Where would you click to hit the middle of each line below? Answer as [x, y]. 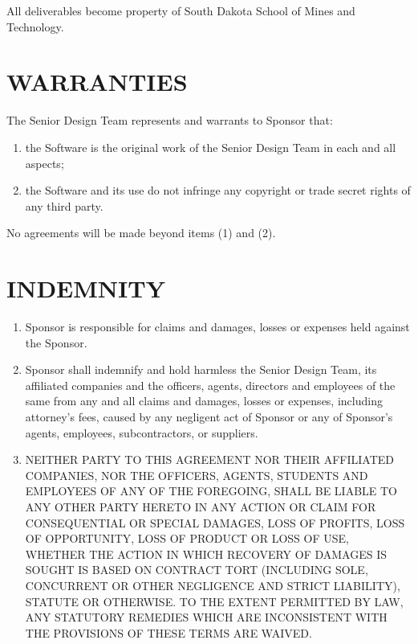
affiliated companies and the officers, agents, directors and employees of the [210, 385]
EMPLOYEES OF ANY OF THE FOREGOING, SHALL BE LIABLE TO [211, 491]
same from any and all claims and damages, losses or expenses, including [204, 401]
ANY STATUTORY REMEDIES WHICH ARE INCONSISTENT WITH [206, 617]
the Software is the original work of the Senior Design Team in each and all [211, 147]
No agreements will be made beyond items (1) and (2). [141, 233]
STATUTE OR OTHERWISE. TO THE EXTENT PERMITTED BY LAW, [214, 601]
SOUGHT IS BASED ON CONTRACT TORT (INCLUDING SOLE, [197, 570]
